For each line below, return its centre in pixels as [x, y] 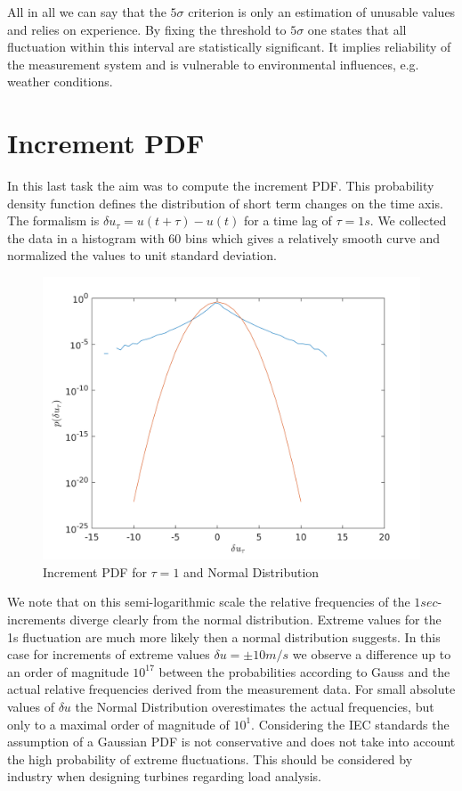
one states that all [357, 29]
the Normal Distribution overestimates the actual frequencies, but [255, 706]
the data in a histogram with [86, 237]
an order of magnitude [68, 671]
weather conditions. [60, 82]
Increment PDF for [95, 571]
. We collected [408, 220]
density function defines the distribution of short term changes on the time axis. [225, 203]
